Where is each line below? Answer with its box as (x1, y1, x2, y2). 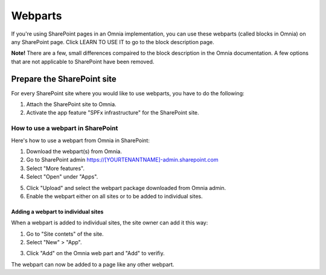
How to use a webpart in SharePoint (11, 124, 118, 133)
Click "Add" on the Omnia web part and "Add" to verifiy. (26, 250, 165, 257)
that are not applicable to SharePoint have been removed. (11, 58, 155, 65)
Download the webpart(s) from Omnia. (26, 148, 122, 155)
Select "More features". (26, 165, 85, 172)
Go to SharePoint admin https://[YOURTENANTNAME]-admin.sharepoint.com (26, 156, 219, 163)
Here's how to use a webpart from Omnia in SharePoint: (11, 136, 150, 144)
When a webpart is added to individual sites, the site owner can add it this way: (11, 219, 208, 226)
